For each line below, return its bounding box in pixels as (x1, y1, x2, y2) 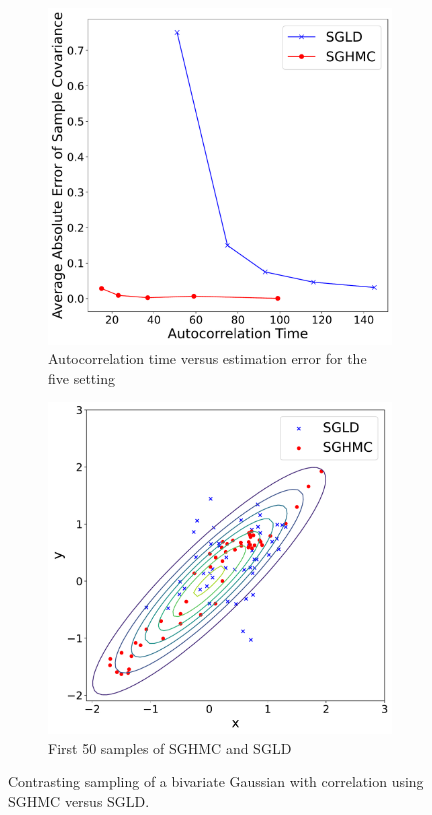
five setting (48, 367, 115, 388)
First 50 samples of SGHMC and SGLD (48, 737, 292, 758)
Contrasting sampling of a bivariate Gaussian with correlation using (8, 771, 424, 792)
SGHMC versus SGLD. (8, 790, 150, 811)
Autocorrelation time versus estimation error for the (48, 348, 367, 369)
